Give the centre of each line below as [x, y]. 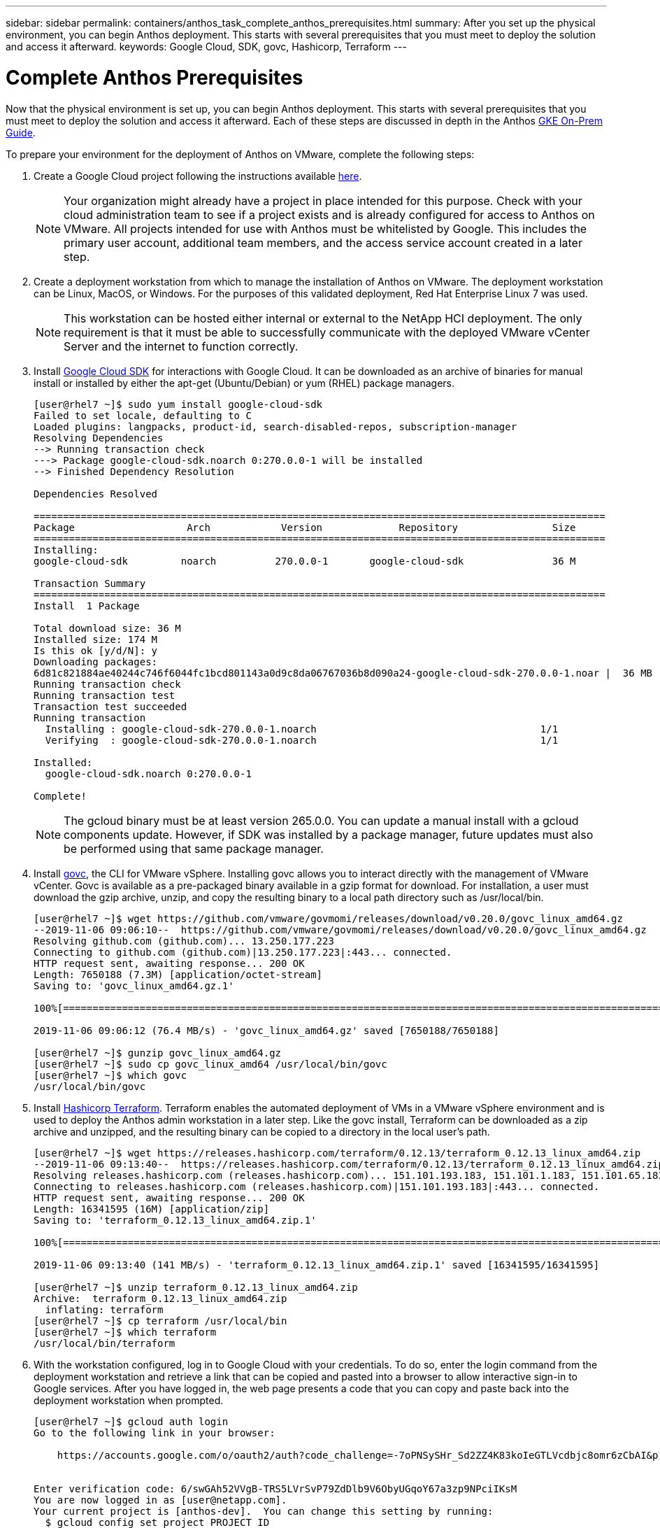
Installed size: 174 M [96, 639]
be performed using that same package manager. [194, 848]
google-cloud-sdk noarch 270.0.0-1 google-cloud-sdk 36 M [305, 561]
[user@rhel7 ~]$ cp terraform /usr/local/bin [160, 1321]
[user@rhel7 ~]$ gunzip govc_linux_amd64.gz [158, 1053]
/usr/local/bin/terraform [105, 1343]
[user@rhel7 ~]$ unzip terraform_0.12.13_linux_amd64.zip [196, 1287]
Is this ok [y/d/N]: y [96, 650]
